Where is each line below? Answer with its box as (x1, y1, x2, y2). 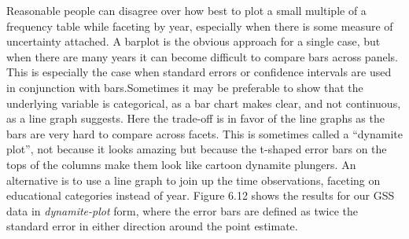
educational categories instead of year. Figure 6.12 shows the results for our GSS (6, 187, 395, 204)
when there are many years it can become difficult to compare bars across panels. (6, 48, 398, 64)
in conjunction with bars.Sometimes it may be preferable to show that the (6, 79, 363, 95)
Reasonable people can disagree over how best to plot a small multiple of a (6, 2, 367, 18)
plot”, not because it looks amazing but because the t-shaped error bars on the (6, 141, 387, 157)
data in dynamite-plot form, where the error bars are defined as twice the (6, 202, 359, 219)
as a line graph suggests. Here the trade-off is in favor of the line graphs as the (6, 110, 385, 127)
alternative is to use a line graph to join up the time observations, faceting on (6, 171, 381, 188)
